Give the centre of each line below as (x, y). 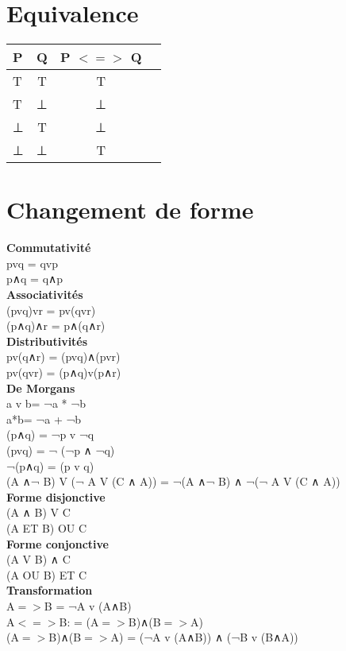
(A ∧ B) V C (38, 512)
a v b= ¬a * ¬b (46, 403)
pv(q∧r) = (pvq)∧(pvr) (63, 356)
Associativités (45, 294)
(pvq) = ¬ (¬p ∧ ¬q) (61, 449)
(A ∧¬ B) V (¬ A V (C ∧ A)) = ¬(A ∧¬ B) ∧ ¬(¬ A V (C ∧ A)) (173, 481)
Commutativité (49, 248)
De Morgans (41, 387)
